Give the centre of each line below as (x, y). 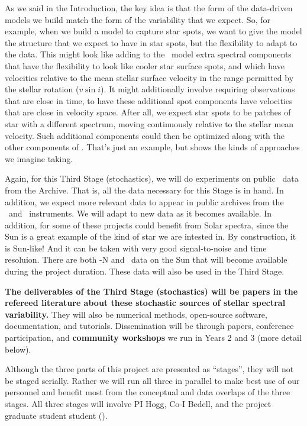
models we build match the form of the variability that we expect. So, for (138, 19)
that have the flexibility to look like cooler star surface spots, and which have (145, 65)
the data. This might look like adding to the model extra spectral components (148, 54)
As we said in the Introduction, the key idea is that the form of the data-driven (149, 8)
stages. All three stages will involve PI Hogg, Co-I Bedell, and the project (138, 404)
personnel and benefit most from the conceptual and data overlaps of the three (148, 392)
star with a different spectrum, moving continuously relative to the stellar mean (149, 123)
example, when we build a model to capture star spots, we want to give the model (153, 31)
